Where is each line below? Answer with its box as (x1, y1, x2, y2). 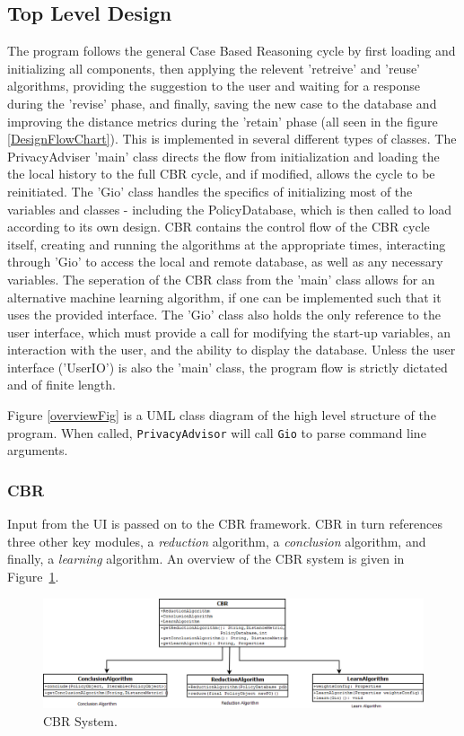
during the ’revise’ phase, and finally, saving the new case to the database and (7, 93, 437, 112)
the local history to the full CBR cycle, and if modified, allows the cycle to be (7, 164, 435, 183)
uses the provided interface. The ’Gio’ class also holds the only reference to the (7, 305, 441, 324)
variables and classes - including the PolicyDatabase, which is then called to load (7, 199, 452, 218)
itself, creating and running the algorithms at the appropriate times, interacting (7, 234, 446, 253)
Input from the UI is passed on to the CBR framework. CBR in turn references (7, 514, 443, 533)
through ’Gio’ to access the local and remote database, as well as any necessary (7, 252, 443, 271)
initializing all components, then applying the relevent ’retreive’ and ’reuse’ (7, 58, 421, 77)
